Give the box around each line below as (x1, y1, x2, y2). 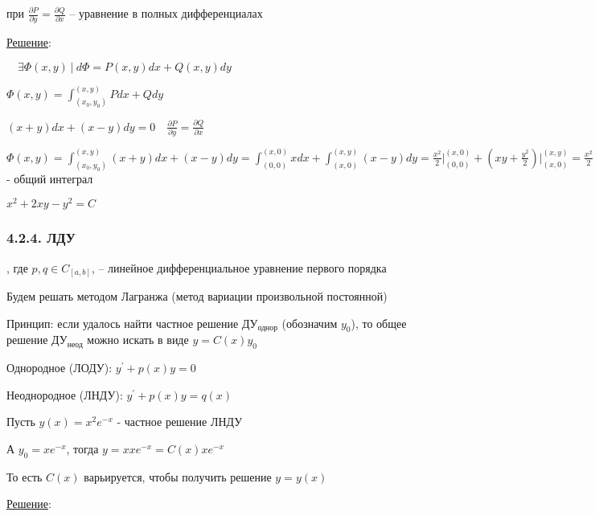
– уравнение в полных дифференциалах (69, 5, 263, 21)
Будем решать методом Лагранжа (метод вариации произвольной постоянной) (6, 288, 388, 305)
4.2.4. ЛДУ (6, 227, 76, 248)
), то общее (351, 314, 407, 331)
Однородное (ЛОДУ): (6, 359, 113, 376)
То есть (6, 468, 43, 485)
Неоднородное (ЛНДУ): (6, 386, 123, 403)
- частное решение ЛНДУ (117, 413, 243, 430)
